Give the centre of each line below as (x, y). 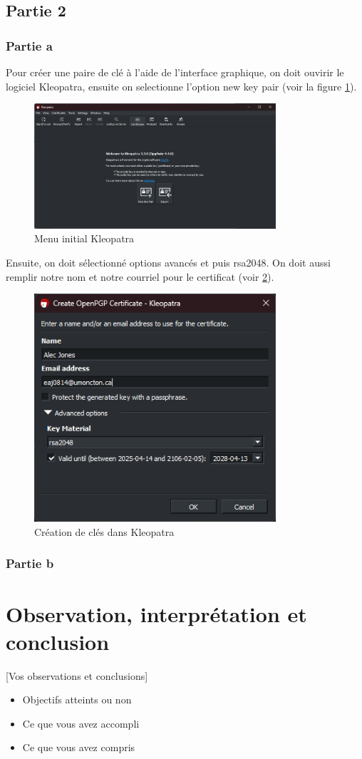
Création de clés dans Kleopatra (104, 531)
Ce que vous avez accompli (81, 723)
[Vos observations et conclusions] (77, 675)
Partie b (30, 563)
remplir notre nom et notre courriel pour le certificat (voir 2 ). (140, 276)
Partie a (29, 45)
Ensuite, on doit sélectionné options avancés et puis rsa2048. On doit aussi (168, 262)
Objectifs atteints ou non (77, 699)
